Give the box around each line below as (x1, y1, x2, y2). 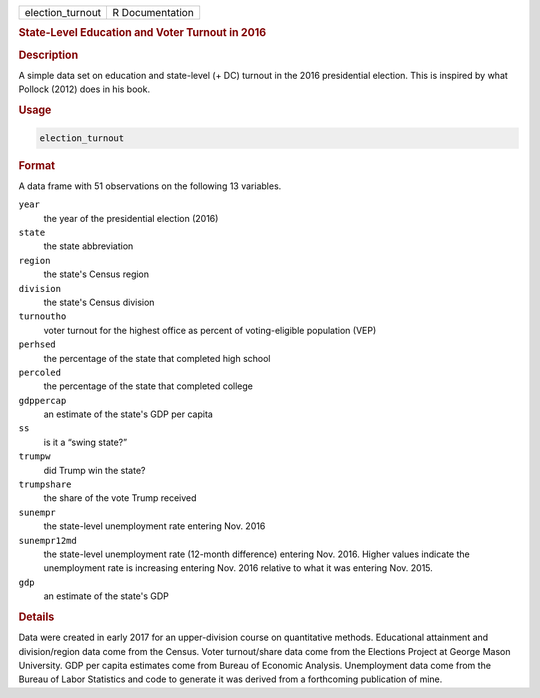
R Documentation (112, 6, 194, 19)
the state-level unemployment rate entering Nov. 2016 (43, 520, 266, 532)
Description (18, 48, 79, 62)
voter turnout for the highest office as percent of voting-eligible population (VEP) (43, 324, 377, 336)
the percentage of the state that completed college (43, 380, 254, 392)
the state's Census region (43, 268, 150, 280)
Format (18, 158, 55, 172)
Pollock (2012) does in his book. (18, 83, 150, 95)
